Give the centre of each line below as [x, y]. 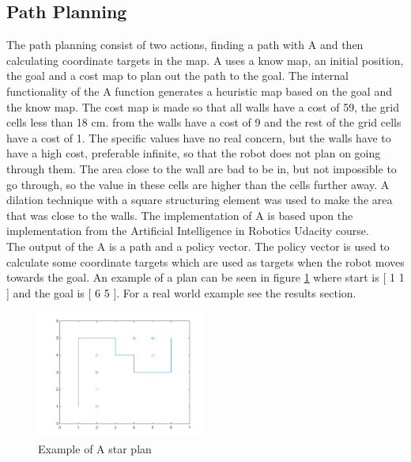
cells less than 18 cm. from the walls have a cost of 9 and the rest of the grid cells [204, 122]
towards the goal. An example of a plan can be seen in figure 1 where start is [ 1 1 [205, 277]
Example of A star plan [95, 448]
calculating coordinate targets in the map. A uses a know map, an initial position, [205, 60]
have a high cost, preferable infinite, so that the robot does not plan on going [194, 153]
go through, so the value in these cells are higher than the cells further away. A [198, 184]
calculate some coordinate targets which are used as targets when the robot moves [205, 261]
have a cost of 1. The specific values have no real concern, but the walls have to [199, 137]
